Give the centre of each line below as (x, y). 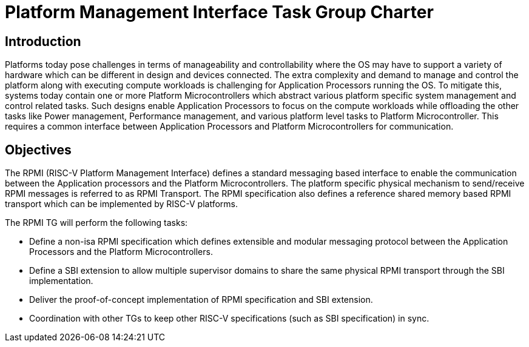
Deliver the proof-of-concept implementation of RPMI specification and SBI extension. (201, 300)
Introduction (43, 41)
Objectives (38, 150)
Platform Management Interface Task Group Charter (219, 12)
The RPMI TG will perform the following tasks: (96, 223)
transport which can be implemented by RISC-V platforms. (121, 204)
